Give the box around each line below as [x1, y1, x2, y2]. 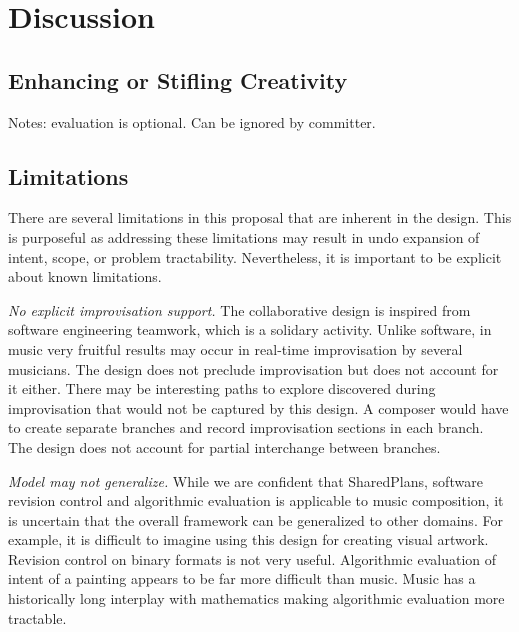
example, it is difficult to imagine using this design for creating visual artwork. [8, 529, 489, 550]
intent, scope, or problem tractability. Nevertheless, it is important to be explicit [8, 246, 502, 267]
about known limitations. [8, 266, 162, 287]
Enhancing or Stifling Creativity [8, 64, 348, 95]
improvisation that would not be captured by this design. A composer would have [8, 397, 509, 418]
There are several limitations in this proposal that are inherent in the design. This [8, 207, 512, 228]
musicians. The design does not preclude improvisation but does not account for [8, 358, 499, 379]
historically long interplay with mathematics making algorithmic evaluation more [8, 588, 505, 609]
